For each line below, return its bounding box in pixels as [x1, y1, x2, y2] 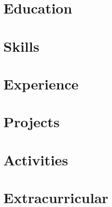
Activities [3, 149, 69, 169]
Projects [3, 112, 60, 132]
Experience [3, 74, 79, 93]
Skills [3, 36, 40, 56]
